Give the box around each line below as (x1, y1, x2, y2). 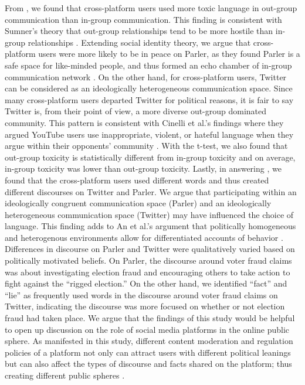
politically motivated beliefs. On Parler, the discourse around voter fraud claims (5, 254, 292, 267)
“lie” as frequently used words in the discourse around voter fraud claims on (5, 288, 278, 301)
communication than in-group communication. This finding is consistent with (5, 13, 282, 25)
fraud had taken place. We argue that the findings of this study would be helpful (5, 312, 295, 324)
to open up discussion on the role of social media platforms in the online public (5, 323, 290, 335)
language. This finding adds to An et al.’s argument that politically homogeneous (5, 220, 296, 232)
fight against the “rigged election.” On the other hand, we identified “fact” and (5, 277, 287, 289)
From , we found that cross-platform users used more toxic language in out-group (5, 2, 297, 13)
